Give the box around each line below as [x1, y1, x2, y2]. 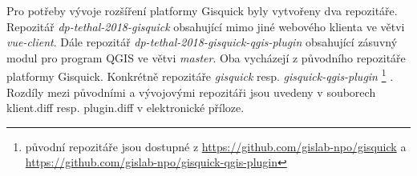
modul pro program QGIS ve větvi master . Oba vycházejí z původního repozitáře [6, 49, 406, 66]
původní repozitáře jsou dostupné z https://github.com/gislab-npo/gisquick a [25, 138, 407, 154]
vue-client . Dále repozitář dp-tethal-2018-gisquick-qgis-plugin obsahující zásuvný [6, 34, 398, 50]
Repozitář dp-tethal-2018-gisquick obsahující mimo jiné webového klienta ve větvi [6, 18, 405, 34]
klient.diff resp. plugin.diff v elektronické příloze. [6, 99, 245, 116]
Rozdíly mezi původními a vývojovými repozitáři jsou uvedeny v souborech [6, 83, 376, 100]
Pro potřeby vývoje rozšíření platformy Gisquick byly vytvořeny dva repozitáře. [6, 2, 398, 18]
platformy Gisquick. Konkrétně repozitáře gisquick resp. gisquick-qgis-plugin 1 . [6, 66, 394, 85]
